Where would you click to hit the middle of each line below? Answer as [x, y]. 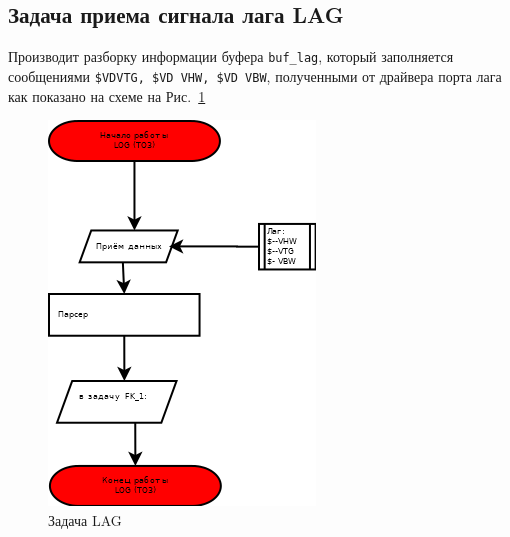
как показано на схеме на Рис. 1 [107, 95]
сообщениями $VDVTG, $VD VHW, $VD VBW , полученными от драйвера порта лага [255, 75]
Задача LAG [85, 519]
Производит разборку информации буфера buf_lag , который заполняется [231, 56]
